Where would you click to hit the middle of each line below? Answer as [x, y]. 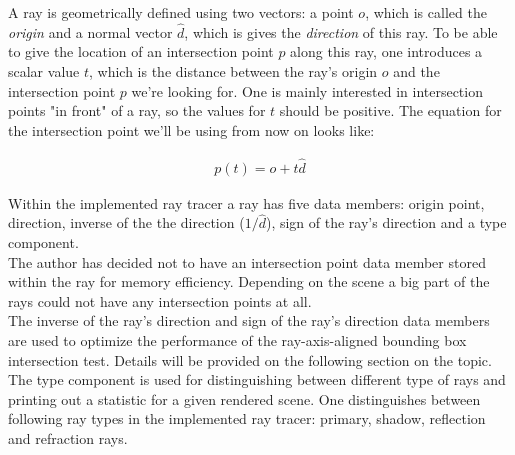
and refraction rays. [68, 437]
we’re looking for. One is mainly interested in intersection [307, 90]
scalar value [44, 71]
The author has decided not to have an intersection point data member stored [247, 261]
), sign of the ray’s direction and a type [386, 222]
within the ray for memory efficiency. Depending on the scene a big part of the [249, 281]
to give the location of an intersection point [141, 51]
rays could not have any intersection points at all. [160, 300]
